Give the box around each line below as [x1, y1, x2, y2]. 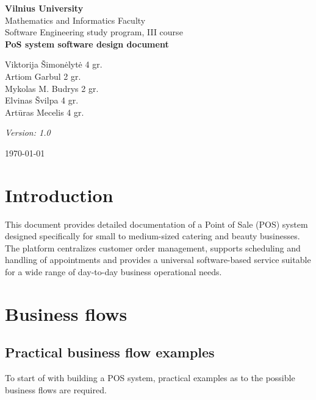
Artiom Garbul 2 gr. [5, 69, 81, 82]
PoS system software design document [5, 37, 169, 50]
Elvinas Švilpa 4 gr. [5, 94, 79, 107]
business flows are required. [5, 383, 107, 396]
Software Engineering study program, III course [5, 26, 183, 38]
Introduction [5, 182, 113, 207]
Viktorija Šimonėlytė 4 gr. [5, 58, 102, 71]
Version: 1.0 [5, 126, 51, 139]
